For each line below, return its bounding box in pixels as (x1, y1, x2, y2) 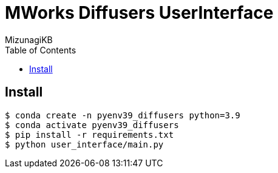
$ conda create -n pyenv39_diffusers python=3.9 (5, 110, 240, 120)
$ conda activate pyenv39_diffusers (5, 120, 179, 130)
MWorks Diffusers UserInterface (5, 2, 274, 23)
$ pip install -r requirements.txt (5, 129, 174, 140)
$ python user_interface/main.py (5, 139, 164, 149)
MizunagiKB (5, 34, 53, 45)
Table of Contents (5, 44, 76, 55)
